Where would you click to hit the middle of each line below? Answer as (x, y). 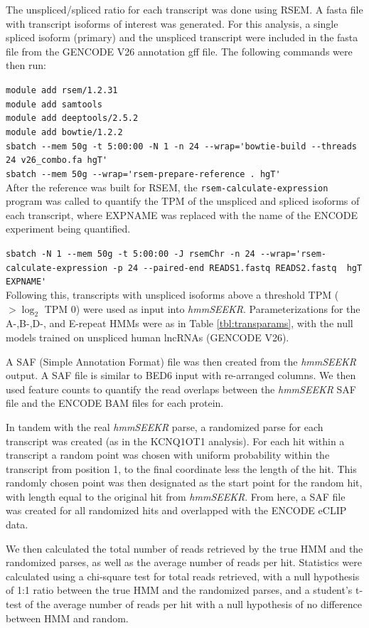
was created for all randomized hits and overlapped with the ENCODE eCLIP (176, 510)
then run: (26, 65)
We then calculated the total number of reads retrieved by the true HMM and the (184, 548)
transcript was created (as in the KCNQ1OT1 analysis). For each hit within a (175, 441)
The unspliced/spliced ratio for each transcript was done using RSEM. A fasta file (184, 9)
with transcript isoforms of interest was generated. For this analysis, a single (172, 23)
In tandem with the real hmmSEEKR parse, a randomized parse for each (165, 426)
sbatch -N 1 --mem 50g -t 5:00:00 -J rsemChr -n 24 (130, 254)
